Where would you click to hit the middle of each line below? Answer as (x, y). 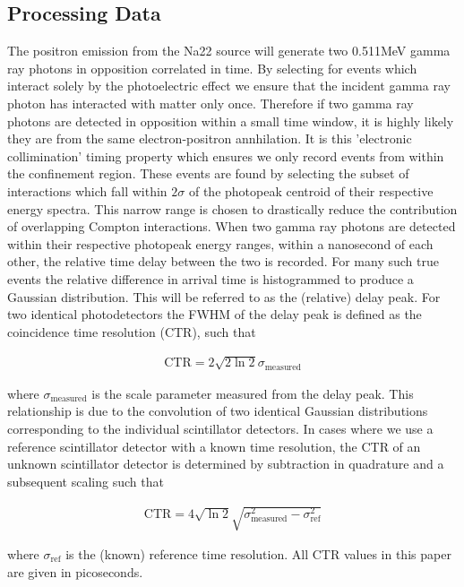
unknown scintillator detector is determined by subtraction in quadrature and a (226, 464)
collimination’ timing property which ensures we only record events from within (226, 155)
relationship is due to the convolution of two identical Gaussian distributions (218, 411)
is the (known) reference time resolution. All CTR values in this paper (258, 554)
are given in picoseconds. (75, 571)
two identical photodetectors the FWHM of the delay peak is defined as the (215, 314)
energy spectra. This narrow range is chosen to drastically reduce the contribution (232, 208)
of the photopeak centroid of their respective (311, 190)
